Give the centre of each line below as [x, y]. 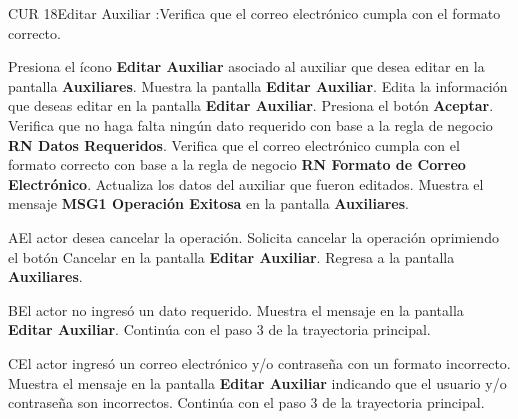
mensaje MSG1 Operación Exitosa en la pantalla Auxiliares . [209, 203]
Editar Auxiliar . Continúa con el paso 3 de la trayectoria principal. [219, 329]
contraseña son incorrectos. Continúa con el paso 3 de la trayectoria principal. [246, 402]
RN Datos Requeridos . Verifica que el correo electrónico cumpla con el [234, 144]
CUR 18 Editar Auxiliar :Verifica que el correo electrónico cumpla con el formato [254, 13]
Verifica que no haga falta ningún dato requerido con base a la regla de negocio [250, 124]
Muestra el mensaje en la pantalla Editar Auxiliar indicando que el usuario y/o [257, 382]
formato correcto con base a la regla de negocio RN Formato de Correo [237, 164]
